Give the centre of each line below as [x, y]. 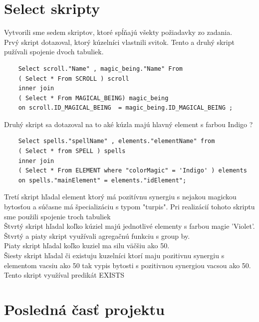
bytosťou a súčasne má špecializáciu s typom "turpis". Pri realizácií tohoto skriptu [129, 207]
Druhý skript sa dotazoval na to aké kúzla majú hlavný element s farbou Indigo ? [129, 124]
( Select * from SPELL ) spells [72, 151]
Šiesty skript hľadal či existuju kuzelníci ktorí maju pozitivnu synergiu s [114, 255]
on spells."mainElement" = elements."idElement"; [102, 180]
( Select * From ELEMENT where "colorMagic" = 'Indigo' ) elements [132, 171]
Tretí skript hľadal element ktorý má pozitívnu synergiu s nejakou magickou [120, 197]
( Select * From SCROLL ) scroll [74, 79]
